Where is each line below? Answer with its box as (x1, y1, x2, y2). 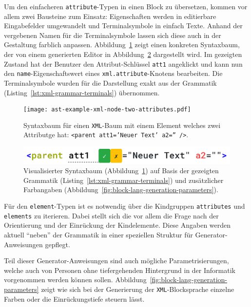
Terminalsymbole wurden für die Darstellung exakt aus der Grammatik (4, 77, 217, 88)
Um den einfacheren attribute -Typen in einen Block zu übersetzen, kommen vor (4, 1, 248, 11)
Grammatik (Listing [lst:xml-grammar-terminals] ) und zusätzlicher (23, 175, 224, 185)
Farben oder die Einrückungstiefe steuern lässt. (4, 293, 145, 304)
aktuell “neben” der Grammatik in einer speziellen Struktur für (4, 229, 193, 239)
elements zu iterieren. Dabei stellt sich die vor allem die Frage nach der (4, 210, 219, 220)
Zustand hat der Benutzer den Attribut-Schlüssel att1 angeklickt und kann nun (4, 58, 243, 69)
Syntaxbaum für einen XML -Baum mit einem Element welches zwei (23, 120, 221, 130)
